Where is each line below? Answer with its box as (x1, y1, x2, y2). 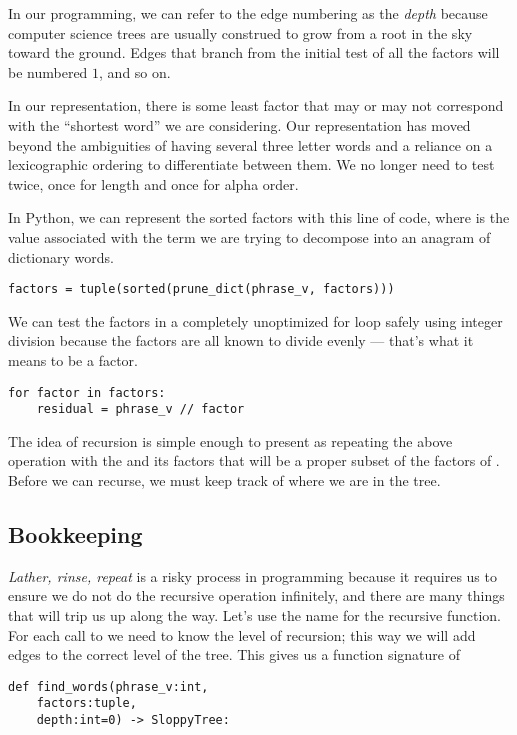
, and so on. (99, 61, 171, 82)
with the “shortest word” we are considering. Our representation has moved (8, 114, 471, 135)
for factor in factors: (8, 385, 166, 400)
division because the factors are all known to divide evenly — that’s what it (8, 330, 474, 351)
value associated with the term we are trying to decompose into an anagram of (8, 226, 491, 247)
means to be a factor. (8, 349, 138, 370)
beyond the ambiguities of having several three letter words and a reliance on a (8, 134, 493, 155)
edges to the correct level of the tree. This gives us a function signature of (8, 644, 460, 665)
